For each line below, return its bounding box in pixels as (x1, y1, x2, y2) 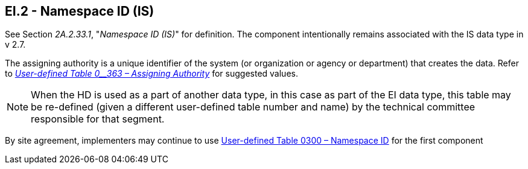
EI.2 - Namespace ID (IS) (5, 4, 154, 19)
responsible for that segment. (31, 113, 165, 126)
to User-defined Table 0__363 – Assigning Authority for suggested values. (5, 68, 298, 79)
